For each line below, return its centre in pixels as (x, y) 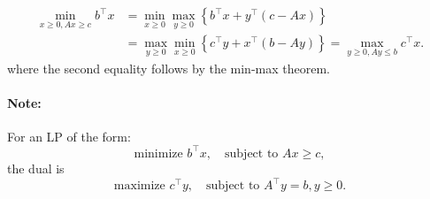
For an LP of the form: (69, 136)
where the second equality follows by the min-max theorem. (169, 68)
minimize (158, 153)
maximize (139, 186)
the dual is (36, 168)
